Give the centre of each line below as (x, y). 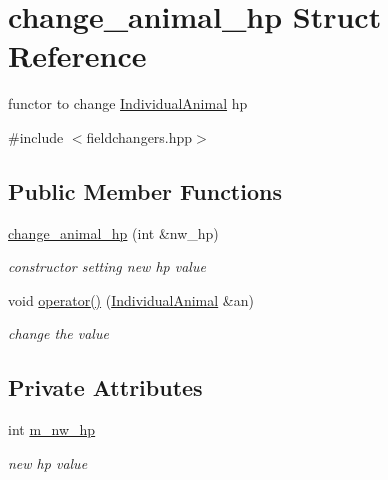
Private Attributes (105, 387)
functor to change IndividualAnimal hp (128, 103)
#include (36, 136)
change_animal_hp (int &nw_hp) (113, 232)
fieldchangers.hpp (139, 136)
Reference (77, 55)
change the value (58, 333)
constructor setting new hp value (107, 266)
